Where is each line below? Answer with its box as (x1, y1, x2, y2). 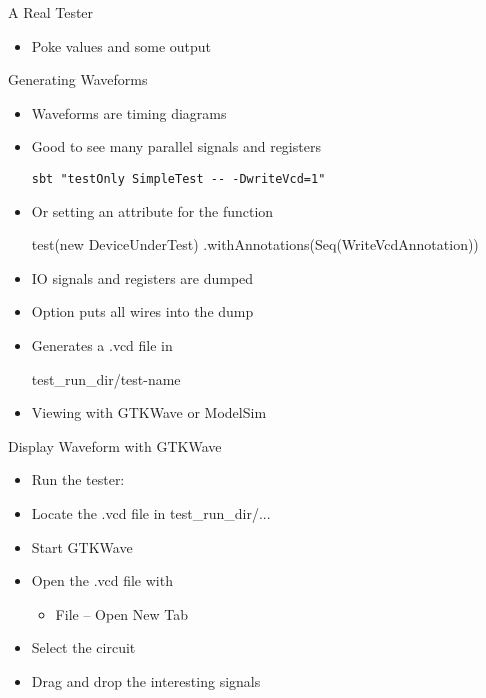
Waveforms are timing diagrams (31, 102, 227, 123)
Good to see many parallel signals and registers (31, 136, 321, 157)
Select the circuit (31, 637, 136, 658)
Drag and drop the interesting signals (31, 670, 261, 691)
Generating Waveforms (8, 69, 148, 90)
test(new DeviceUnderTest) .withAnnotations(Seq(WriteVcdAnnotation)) (31, 234, 479, 255)
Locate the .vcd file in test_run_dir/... (31, 502, 271, 523)
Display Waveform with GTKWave (8, 435, 222, 456)
